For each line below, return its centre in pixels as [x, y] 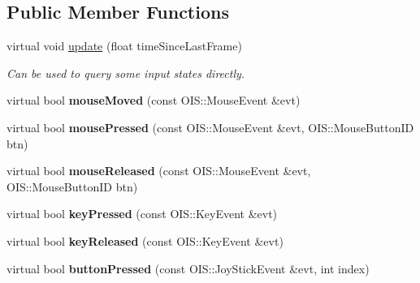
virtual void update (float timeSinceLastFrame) [124, 46]
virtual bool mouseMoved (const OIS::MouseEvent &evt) [154, 100]
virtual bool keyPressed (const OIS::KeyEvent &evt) [142, 214]
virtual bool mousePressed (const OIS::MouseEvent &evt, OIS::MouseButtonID [210, 127]
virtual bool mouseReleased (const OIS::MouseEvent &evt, [159, 171]
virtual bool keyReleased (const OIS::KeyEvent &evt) [145, 240]
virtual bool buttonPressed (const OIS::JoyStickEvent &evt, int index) [188, 268]
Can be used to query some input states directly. [126, 73]
